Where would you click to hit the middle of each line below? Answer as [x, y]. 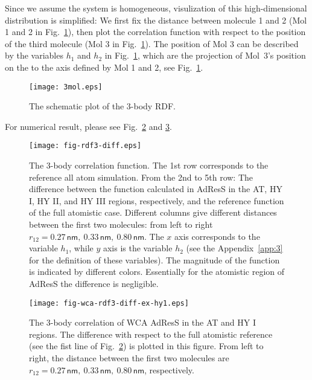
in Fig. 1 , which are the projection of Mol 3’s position [205, 55]
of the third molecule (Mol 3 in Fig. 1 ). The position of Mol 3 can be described [152, 43]
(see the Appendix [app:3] [234, 248]
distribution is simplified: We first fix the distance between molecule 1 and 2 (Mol [156, 20]
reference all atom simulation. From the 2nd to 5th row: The [141, 177]
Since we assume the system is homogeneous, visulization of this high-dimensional [156, 8]
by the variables [34, 55]
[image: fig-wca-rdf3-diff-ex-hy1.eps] [109, 303]
